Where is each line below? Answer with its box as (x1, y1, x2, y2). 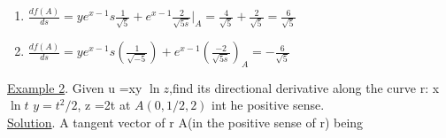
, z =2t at (77, 96, 131, 114)
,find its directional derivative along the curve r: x (169, 78, 440, 96)
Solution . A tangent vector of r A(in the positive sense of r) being (7, 113, 364, 131)
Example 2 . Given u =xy (7, 78, 142, 96)
